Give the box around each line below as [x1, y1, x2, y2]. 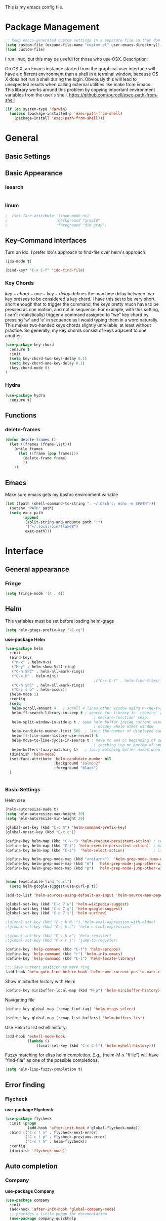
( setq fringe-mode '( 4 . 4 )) [5, 591, 65, 596]
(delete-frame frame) [23, 455, 68, 460]
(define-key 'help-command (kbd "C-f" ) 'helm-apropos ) [5, 947, 121, 951]
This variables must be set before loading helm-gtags [5, 618, 115, 624]
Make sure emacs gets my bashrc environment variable [5, 492, 118, 497]
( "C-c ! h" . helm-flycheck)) [25, 1139, 87, 1144]
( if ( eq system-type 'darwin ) [5, 106, 68, 112]
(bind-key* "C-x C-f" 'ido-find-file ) [5, 268, 85, 273]
